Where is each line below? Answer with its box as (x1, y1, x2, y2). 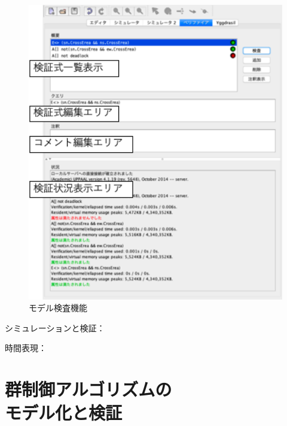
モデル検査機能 (29, 301, 87, 314)
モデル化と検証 (5, 400, 123, 425)
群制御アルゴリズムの (5, 377, 172, 401)
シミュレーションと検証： (5, 321, 105, 334)
